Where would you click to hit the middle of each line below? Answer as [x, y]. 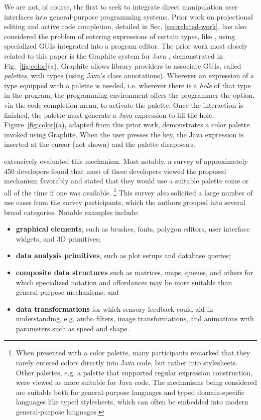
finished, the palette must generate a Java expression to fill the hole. [109, 115]
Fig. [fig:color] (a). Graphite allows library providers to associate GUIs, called [123, 65]
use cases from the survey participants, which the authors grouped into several [125, 202]
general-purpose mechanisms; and [67, 292]
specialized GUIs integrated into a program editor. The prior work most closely [126, 46]
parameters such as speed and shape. [73, 328]
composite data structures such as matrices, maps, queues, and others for [135, 272]
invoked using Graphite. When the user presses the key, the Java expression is [124, 134]
